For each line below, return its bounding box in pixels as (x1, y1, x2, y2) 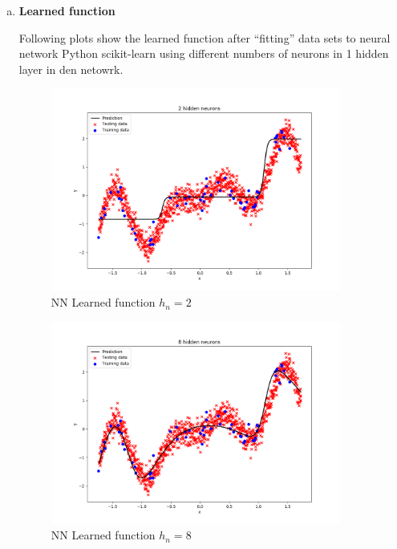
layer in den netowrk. (18, 60, 124, 77)
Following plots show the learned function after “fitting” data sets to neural (18, 29, 391, 46)
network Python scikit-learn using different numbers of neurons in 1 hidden (18, 45, 389, 62)
